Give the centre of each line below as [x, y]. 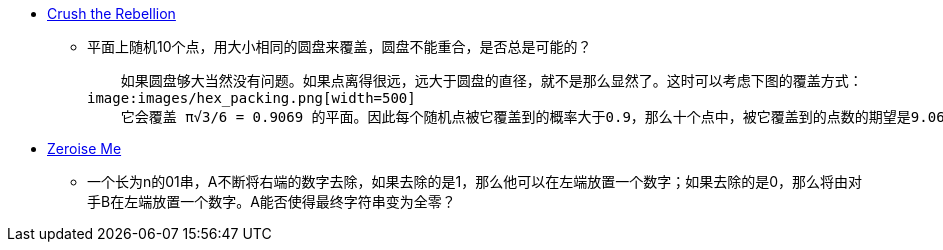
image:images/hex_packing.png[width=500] [251, 98]
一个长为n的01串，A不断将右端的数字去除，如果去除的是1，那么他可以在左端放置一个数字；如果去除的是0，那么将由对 [474, 181]
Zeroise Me [84, 148]
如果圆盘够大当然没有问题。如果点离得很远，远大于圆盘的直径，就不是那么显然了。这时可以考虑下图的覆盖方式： [491, 81]
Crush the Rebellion [111, 13]
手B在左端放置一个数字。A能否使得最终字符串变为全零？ [271, 201]
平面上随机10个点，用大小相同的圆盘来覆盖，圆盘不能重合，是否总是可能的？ [339, 46]
